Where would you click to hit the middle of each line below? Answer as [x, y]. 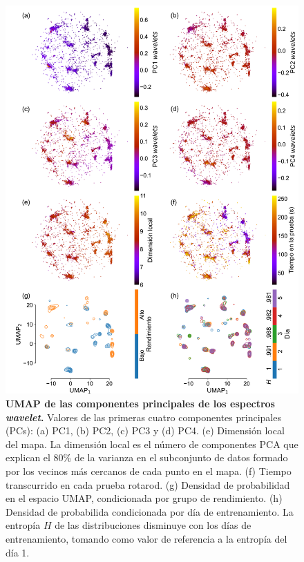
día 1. [18, 552]
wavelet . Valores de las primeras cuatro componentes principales [143, 417]
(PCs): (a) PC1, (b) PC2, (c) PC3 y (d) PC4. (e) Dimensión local [145, 430]
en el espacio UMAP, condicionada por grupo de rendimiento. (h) [144, 498]
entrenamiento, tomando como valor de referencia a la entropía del [146, 538]
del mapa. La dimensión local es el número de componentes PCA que [152, 444]
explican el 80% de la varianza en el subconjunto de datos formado [147, 457]
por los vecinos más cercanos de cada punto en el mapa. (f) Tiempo [149, 471]
